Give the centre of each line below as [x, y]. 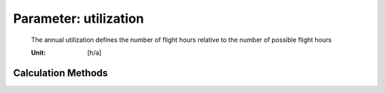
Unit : [38, 53]
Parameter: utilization [78, 18]
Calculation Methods [61, 73]
